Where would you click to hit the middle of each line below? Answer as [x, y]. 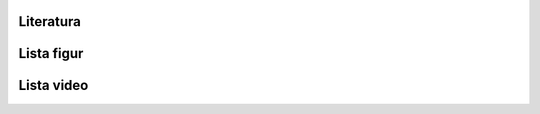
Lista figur [51, 53]
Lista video [53, 85]
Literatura [50, 21]
